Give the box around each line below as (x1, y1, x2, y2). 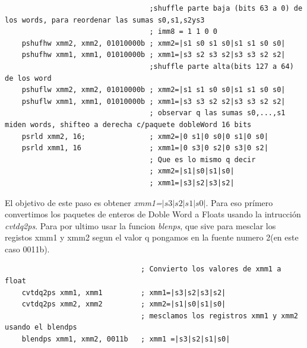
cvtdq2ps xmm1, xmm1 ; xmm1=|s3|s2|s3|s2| (21, 288, 226, 297)
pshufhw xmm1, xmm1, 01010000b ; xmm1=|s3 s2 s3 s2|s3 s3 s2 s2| (21, 50, 286, 59)
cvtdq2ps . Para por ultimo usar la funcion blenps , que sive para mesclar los (5, 219, 276, 232)
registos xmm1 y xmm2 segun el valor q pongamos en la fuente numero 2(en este (5, 231, 299, 243)
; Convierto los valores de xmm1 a (141, 265, 281, 274)
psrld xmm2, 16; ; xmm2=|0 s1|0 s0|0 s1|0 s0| (21, 132, 268, 141)
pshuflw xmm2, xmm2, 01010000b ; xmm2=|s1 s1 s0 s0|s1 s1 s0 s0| (21, 86, 286, 94)
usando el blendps (5, 323, 77, 332)
